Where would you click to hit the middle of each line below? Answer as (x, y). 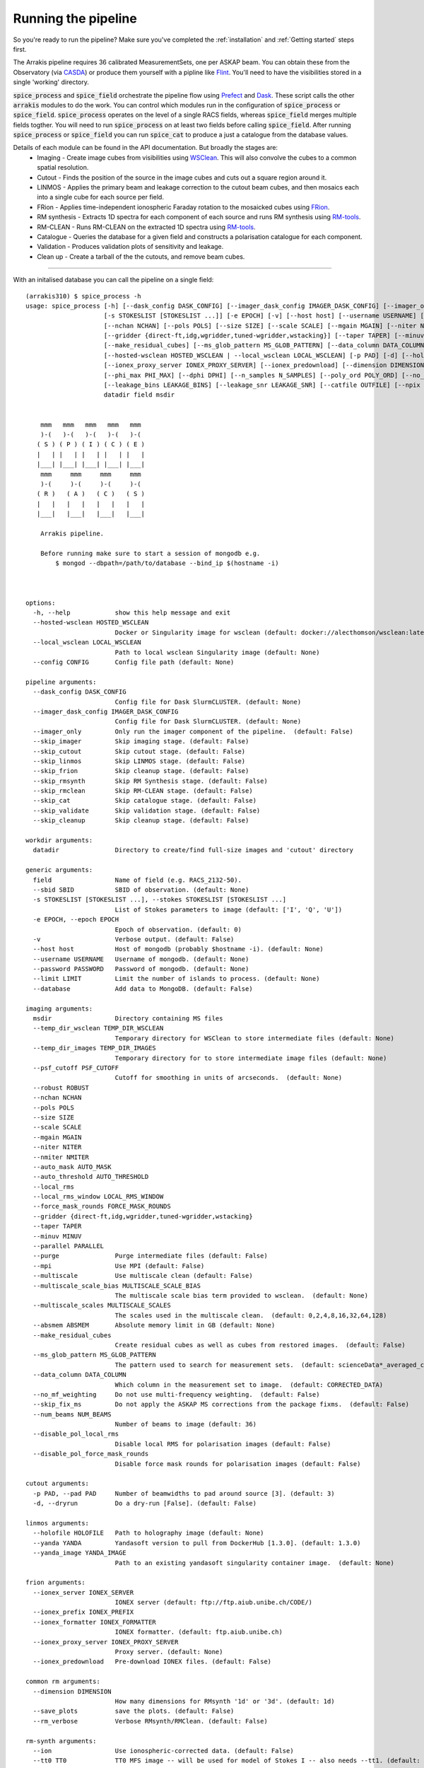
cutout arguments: (58, 1484)
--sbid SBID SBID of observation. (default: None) (141, 890)
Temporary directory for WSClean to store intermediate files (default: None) (255, 1038)
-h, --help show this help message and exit (132, 613)
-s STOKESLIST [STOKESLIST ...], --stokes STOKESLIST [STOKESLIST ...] (160, 900)
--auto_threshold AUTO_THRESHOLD (91, 1177)
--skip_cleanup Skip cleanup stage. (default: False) (141, 821)
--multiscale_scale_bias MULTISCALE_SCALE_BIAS (117, 1286)
